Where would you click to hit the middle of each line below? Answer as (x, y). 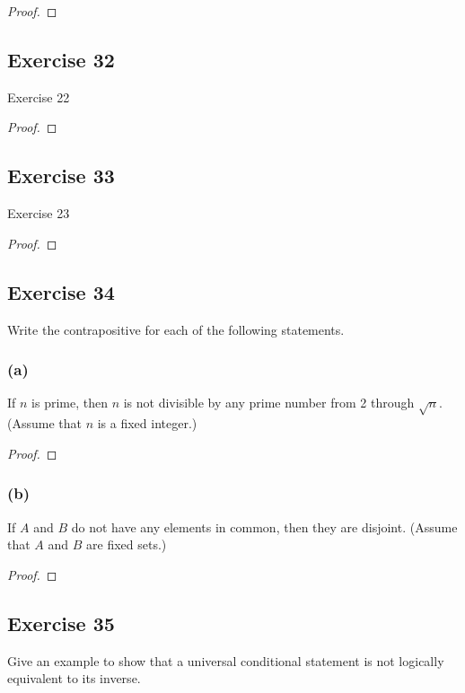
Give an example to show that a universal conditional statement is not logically (226, 660)
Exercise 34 (61, 291)
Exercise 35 (61, 623)
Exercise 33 (61, 175)
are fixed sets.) (127, 544)
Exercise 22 (39, 96)
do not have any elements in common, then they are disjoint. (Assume (264, 526)
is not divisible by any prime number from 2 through (269, 403)
